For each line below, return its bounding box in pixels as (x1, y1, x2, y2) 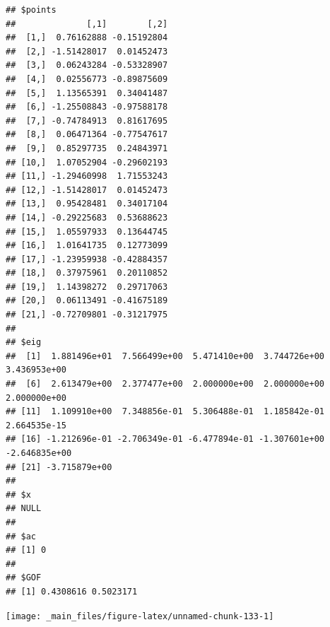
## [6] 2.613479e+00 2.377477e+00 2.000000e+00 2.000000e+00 (6, 379, 325, 389)
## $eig (6, 337, 42, 348)
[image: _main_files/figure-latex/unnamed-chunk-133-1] (6, 611, 274, 621)
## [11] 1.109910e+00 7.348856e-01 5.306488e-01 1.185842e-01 (6, 406, 325, 417)
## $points (6, 5, 57, 15)
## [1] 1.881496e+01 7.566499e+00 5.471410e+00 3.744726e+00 (6, 351, 325, 361)
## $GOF (6, 573, 42, 583)
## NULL (6, 503, 42, 514)
